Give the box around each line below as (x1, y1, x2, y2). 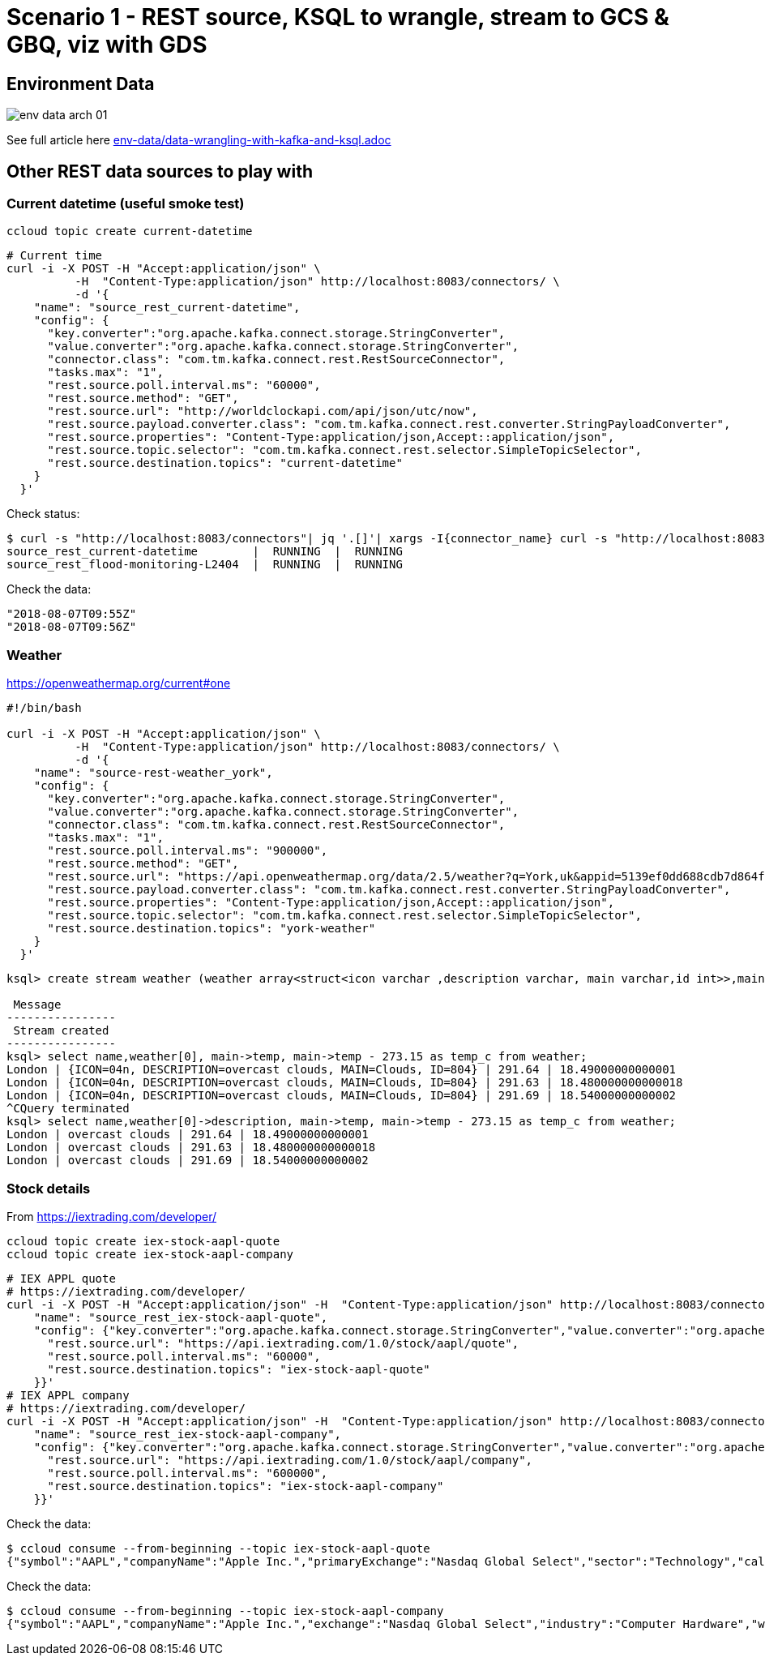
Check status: (6, 507, 80, 521)
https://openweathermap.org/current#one (6, 676, 231, 691)
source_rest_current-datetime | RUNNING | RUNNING (6, 545, 403, 559)
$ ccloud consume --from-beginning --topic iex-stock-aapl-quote (6, 1541, 430, 1555)
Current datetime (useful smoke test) (6, 195, 245, 212)
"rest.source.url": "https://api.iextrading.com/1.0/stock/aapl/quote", (47, 1336, 519, 1350)
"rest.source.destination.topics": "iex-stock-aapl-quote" (47, 1362, 430, 1376)
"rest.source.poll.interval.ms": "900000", (47, 844, 328, 858)
